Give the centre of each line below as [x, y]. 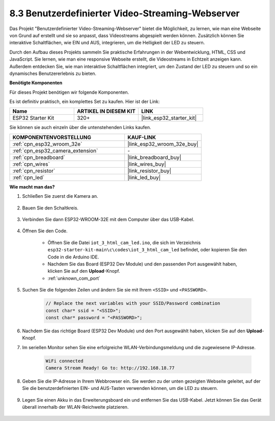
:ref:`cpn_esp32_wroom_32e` [47, 144]
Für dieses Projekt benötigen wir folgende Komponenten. [69, 92]
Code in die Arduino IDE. [73, 257]
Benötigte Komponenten [36, 83]
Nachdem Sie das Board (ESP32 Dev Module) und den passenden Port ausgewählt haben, [142, 264]
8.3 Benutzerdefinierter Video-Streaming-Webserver [125, 13]
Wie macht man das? [32, 187]
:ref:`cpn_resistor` [34, 171]
